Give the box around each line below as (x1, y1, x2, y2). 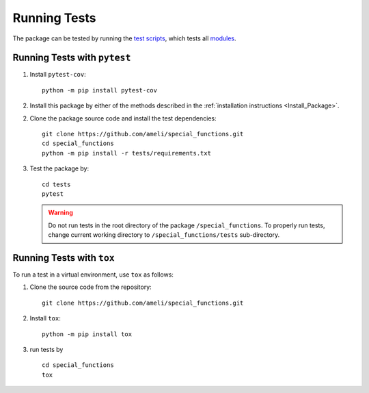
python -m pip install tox (42, 330, 133, 338)
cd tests (42, 180, 71, 188)
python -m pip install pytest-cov (42, 86, 157, 94)
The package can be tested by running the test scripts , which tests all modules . (12, 34, 236, 42)
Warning (48, 209, 73, 217)
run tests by (29, 346, 64, 353)
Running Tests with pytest (12, 52, 131, 64)
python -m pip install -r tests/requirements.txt (42, 149, 212, 157)
